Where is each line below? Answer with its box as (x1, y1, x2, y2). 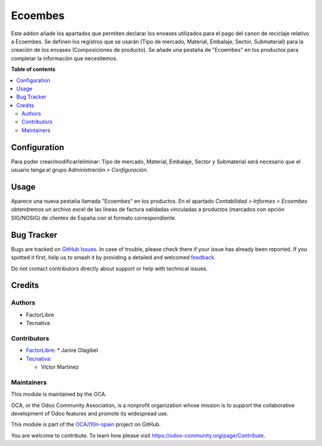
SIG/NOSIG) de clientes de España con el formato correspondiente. (11, 214, 177, 221)
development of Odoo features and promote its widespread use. (11, 410, 169, 417)
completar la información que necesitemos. (11, 54, 118, 62)
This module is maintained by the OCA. (11, 391, 107, 398)
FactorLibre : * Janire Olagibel (26, 346, 98, 354)
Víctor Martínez (41, 363, 79, 370)
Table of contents (11, 66, 56, 73)
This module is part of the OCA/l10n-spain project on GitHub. (11, 421, 161, 428)
